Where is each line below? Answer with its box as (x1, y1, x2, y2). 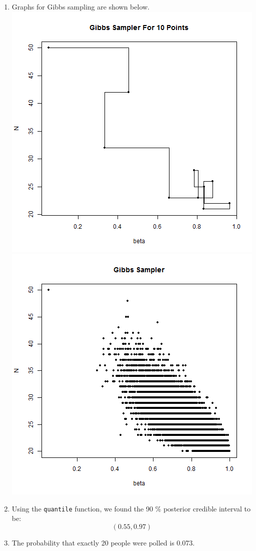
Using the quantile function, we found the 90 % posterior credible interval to (11, 503, 251, 513)
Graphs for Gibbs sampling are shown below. (11, 2, 149, 12)
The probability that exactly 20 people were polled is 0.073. (11, 537, 195, 548)
